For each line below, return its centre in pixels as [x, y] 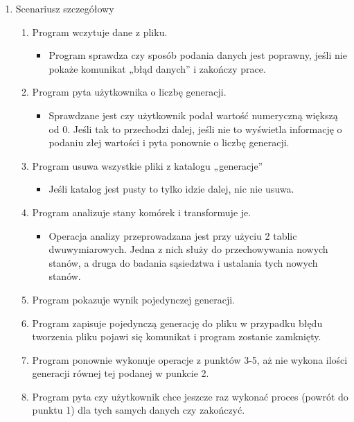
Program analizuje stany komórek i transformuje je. [142, 212]
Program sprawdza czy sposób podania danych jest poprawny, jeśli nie [198, 55]
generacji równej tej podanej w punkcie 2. [121, 373]
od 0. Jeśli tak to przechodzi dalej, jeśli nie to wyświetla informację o [195, 129]
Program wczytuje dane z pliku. [100, 32]
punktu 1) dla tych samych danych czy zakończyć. [139, 410]
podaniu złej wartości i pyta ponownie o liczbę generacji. [169, 142]
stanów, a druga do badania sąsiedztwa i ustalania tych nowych [183, 262]
